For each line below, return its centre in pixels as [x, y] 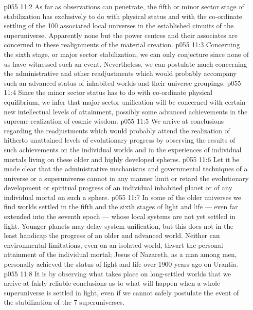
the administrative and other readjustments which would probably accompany [120, 73]
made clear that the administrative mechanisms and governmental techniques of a [126, 169]
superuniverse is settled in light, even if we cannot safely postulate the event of [122, 292]
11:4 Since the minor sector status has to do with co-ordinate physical [108, 92]
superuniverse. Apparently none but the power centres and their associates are [121, 35]
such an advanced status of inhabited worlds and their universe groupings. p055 [123, 82]
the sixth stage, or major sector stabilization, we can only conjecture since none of [126, 54]
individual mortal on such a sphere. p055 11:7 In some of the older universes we [123, 197]
